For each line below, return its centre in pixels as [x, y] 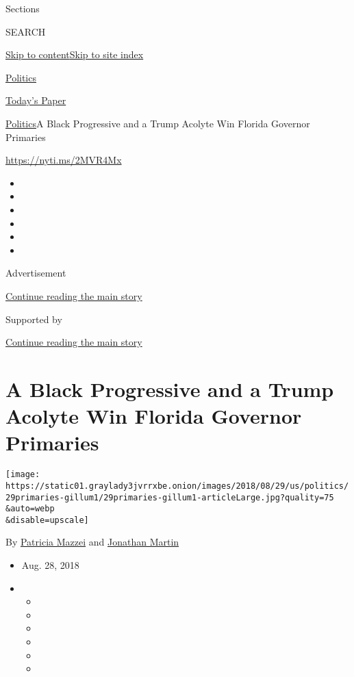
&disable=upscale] [47, 520]
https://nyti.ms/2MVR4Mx [64, 160]
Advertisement [36, 273]
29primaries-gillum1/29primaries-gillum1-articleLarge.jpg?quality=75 [170, 497]
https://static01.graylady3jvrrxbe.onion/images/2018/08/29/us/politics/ [177, 486]
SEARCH [26, 31]
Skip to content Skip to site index [75, 54]
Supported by [34, 319]
